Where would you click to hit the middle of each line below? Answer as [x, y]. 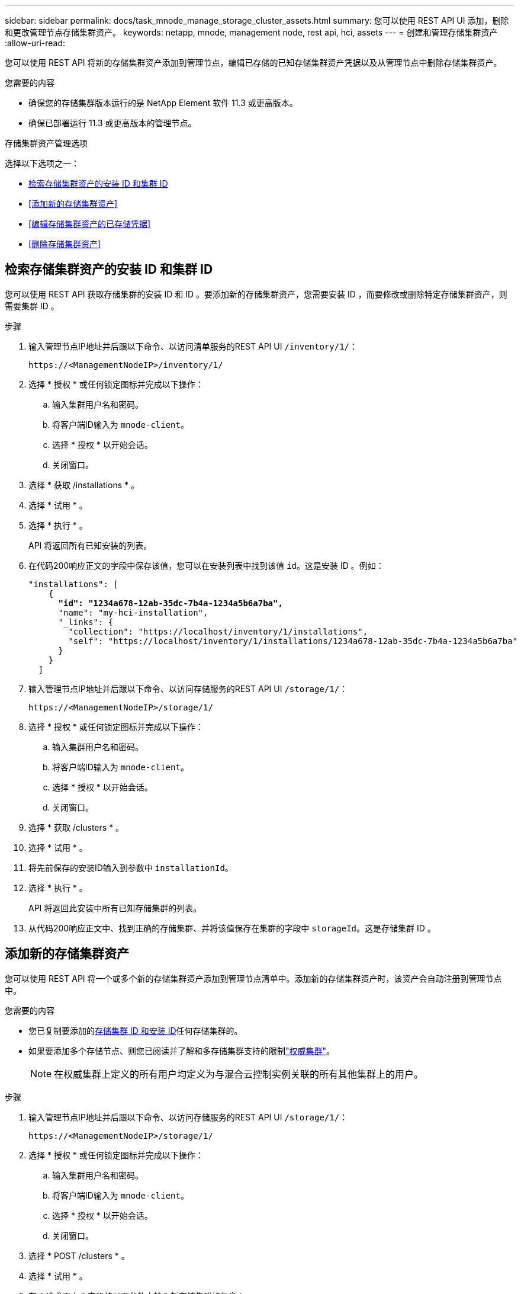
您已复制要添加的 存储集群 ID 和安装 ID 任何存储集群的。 [136, 1030]
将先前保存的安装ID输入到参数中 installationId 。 [131, 867]
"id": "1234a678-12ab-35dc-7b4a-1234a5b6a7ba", [171, 603]
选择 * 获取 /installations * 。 [84, 485]
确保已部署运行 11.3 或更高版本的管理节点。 [112, 123]
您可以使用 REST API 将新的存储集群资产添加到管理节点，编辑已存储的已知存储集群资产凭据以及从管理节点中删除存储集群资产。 [253, 63]
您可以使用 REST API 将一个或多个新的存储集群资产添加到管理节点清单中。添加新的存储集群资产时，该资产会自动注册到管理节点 [253, 978]
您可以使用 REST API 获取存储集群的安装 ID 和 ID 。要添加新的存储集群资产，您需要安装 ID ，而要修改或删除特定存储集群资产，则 [256, 294]
